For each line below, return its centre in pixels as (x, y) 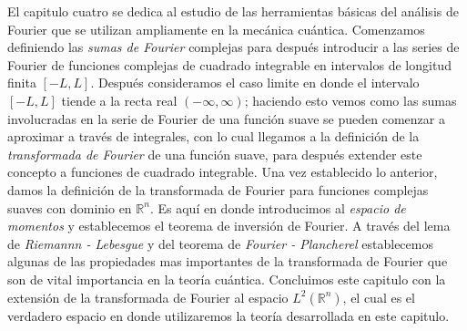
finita (22, 83)
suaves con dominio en (70, 207)
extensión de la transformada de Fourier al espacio (148, 297)
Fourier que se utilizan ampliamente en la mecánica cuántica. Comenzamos (216, 29)
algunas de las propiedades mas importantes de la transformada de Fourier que (228, 261)
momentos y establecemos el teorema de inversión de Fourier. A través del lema (229, 226)
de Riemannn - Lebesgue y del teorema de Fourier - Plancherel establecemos (220, 243)
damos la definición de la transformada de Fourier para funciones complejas (218, 189)
